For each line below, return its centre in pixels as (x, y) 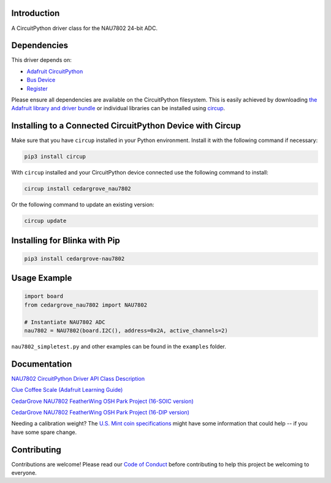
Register (37, 88)
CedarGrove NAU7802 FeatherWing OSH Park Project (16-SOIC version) (103, 401)
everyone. (24, 473)
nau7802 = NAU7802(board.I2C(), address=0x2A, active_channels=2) (126, 330)
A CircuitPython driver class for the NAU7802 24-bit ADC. (84, 28)
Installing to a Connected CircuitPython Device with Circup (126, 126)
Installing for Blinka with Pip (66, 240)
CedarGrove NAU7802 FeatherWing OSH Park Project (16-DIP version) (101, 413)
